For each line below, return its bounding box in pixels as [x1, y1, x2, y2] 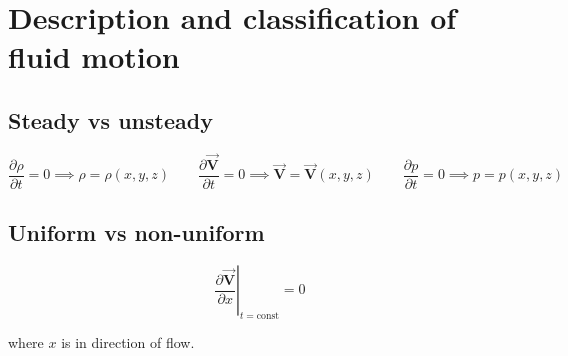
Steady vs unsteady [8, 104, 213, 135]
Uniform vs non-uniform [8, 217, 265, 248]
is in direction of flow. [61, 332, 195, 353]
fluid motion [8, 36, 180, 77]
